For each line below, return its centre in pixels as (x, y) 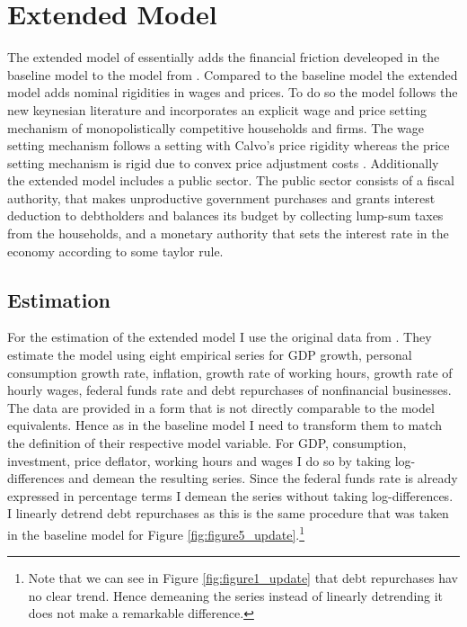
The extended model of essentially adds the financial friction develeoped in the (224, 57)
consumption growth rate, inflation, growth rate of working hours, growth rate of (230, 372)
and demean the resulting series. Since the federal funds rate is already (263, 478)
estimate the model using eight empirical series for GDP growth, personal (210, 355)
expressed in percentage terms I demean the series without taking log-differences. (230, 495)
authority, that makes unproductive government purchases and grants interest (221, 197)
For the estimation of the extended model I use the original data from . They (220, 337)
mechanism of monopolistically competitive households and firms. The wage (216, 127)
